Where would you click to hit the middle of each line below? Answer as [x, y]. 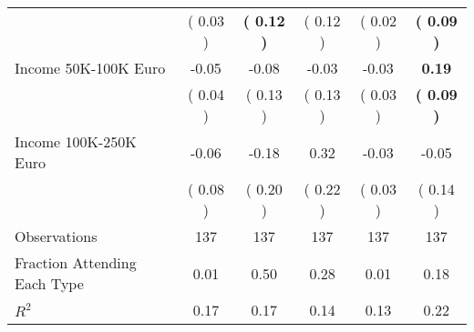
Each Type [49, 283]
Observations [56, 236]
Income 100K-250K [76, 141]
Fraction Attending [76, 262]
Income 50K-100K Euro [90, 68]
